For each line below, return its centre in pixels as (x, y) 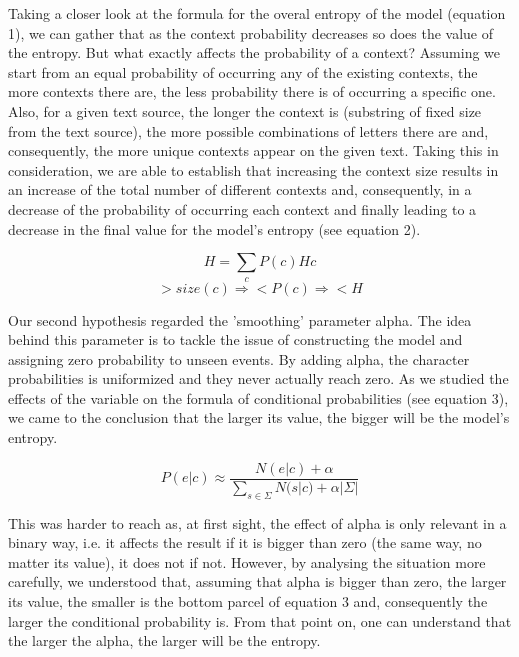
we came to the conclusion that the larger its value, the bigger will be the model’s (259, 417)
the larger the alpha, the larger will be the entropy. (164, 640)
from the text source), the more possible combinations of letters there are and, (248, 130)
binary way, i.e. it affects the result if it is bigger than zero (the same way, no (245, 542)
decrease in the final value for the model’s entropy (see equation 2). (214, 228)
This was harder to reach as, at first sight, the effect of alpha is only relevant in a (257, 522)
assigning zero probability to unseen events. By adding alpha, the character (239, 358)
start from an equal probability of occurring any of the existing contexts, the (243, 71)
